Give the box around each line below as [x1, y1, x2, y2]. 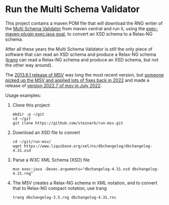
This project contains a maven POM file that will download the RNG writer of [5, 20, 163, 26]
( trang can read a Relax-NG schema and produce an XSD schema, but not [5, 56, 158, 62]
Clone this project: [12, 102, 51, 108]
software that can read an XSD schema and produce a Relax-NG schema [5, 51, 156, 57]
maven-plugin [5, 31, 34, 37]
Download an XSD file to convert [12, 129, 80, 135]
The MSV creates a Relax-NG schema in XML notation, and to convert [12, 180, 157, 186]
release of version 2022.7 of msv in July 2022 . [5, 82, 102, 89]
